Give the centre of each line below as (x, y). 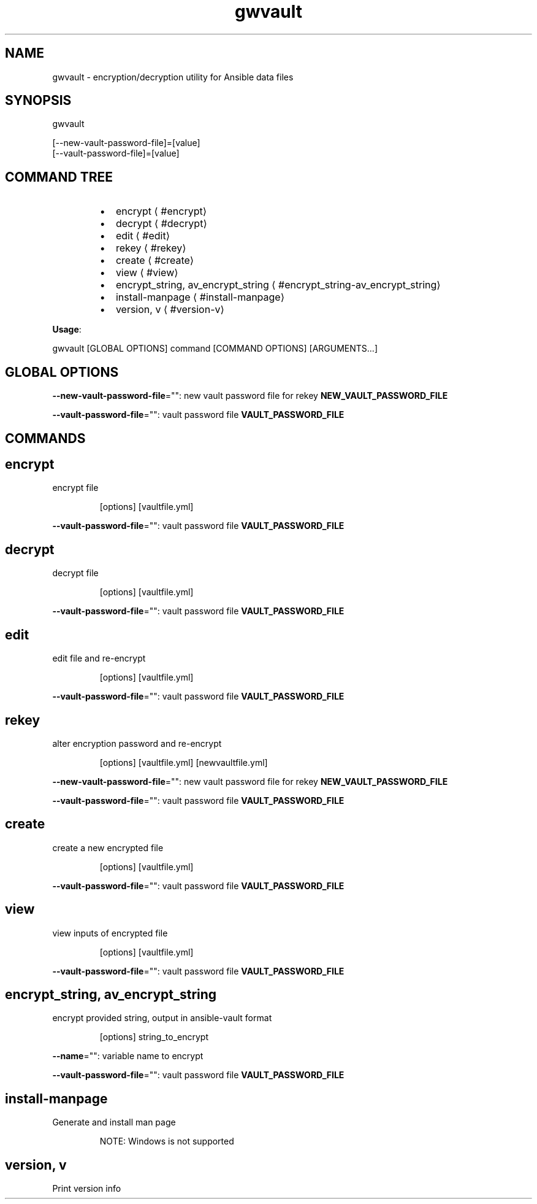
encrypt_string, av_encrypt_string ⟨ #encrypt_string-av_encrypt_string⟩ (278, 285)
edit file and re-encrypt (99, 658)
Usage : (67, 330)
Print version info (87, 1189)
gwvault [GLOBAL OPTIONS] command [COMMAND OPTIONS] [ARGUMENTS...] (215, 349)
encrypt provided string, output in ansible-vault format (162, 1018)
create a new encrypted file (108, 847)
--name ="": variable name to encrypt (128, 1056)
